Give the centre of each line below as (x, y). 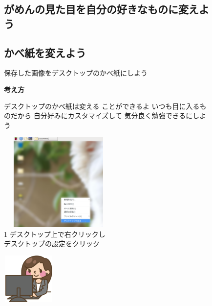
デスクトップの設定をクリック (52, 243)
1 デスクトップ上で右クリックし (55, 234)
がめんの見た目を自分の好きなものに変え (101, 9)
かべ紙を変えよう (45, 52)
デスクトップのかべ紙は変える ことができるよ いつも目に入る (102, 106)
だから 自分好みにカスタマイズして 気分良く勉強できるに (102, 115)
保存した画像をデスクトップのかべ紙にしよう (76, 73)
